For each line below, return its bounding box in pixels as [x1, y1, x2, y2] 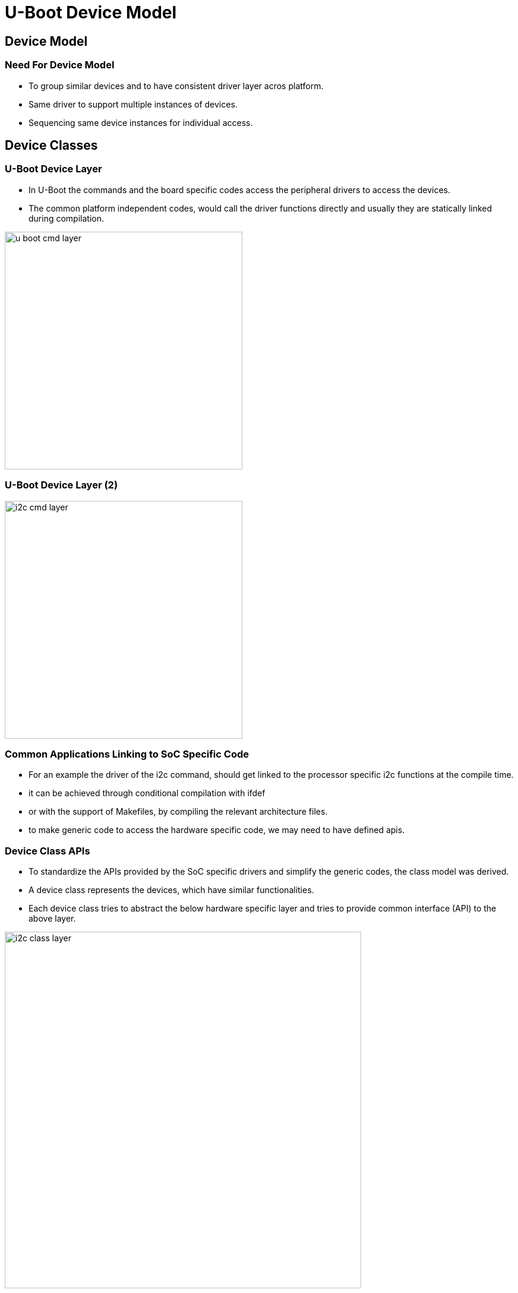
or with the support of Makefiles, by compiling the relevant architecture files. [29, 806, 328, 817]
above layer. [29, 913, 76, 924]
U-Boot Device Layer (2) [5, 479, 118, 491]
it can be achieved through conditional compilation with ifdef [29, 788, 266, 799]
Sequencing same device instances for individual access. [29, 117, 253, 128]
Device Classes [5, 137, 98, 153]
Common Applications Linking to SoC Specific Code [5, 748, 249, 760]
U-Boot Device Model [5, 2, 177, 23]
